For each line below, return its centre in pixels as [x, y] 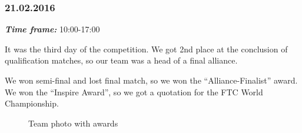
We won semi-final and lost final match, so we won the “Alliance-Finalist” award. [151, 80]
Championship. [32, 103]
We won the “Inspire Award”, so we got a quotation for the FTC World [134, 92]
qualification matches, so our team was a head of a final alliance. [121, 60]
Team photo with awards [73, 123]
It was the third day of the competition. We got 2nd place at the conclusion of [146, 49]
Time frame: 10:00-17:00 [52, 29]
